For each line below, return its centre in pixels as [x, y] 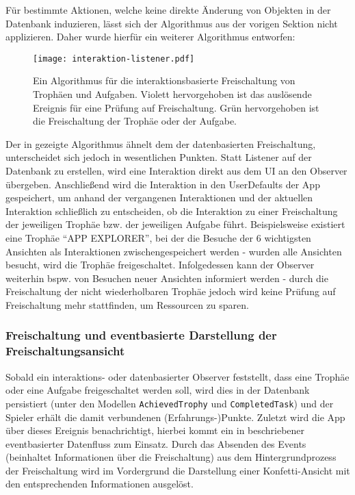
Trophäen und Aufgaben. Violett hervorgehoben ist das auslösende [172, 94]
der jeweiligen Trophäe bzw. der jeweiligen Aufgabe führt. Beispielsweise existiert [175, 224]
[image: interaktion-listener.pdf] [114, 59]
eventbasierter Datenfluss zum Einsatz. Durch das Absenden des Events [156, 443]
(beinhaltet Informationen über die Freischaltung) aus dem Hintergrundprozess [171, 457]
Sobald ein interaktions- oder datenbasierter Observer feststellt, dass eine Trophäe [177, 376]
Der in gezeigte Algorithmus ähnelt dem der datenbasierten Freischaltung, [161, 143]
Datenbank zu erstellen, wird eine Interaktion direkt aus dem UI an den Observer [176, 170]
